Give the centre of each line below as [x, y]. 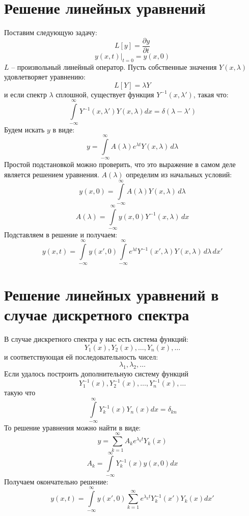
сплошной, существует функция [105, 94]
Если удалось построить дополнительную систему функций [96, 373]
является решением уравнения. [52, 174]
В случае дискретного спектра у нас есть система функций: [96, 338]
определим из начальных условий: [179, 174]
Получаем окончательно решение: [56, 481]
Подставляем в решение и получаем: [61, 234]
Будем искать [24, 129]
